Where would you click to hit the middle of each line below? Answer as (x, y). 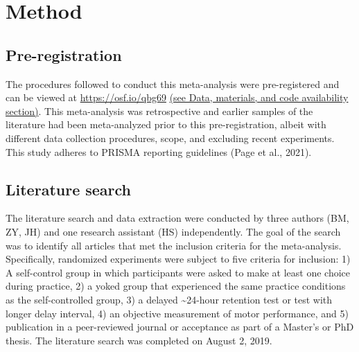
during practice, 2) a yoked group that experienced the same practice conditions (176, 286)
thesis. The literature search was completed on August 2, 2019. (139, 340)
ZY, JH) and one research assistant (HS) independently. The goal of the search (173, 231)
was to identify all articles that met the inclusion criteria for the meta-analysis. (174, 245)
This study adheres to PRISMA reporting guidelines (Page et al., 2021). (159, 151)
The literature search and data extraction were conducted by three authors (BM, (177, 218)
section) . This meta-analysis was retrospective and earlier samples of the (159, 111)
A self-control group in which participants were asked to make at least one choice (178, 272)
